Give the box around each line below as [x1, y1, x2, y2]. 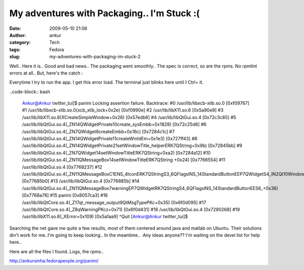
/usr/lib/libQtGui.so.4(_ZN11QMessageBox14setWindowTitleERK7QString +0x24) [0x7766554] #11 [22, 157, 225, 163]
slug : [9, 54, 20, 60]
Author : [9, 32, 26, 38]
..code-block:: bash [9, 89, 50, 95]
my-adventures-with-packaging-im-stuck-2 [49, 54, 141, 60]
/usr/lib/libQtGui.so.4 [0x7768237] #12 [22, 164, 102, 170]
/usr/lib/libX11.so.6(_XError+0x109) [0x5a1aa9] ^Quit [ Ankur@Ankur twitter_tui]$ [22, 213, 188, 220]
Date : [9, 25, 21, 31]
